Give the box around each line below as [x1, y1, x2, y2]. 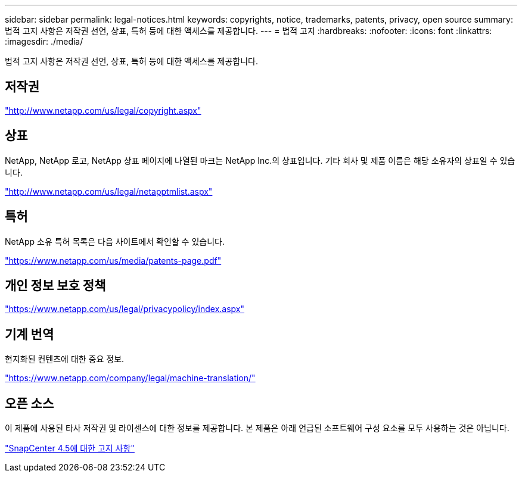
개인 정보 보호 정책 [5, 278, 106, 293]
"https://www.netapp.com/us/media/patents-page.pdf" [5, 255, 222, 266]
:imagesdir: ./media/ [5, 36, 83, 46]
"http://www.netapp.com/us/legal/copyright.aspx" [5, 105, 201, 116]
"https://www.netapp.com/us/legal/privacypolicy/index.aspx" [5, 304, 245, 314]
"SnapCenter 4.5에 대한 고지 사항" [5, 443, 135, 454]
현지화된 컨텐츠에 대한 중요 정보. [5, 354, 125, 364]
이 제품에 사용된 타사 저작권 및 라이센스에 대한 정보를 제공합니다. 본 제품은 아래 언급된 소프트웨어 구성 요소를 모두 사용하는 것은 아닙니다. [5, 423, 509, 434]
